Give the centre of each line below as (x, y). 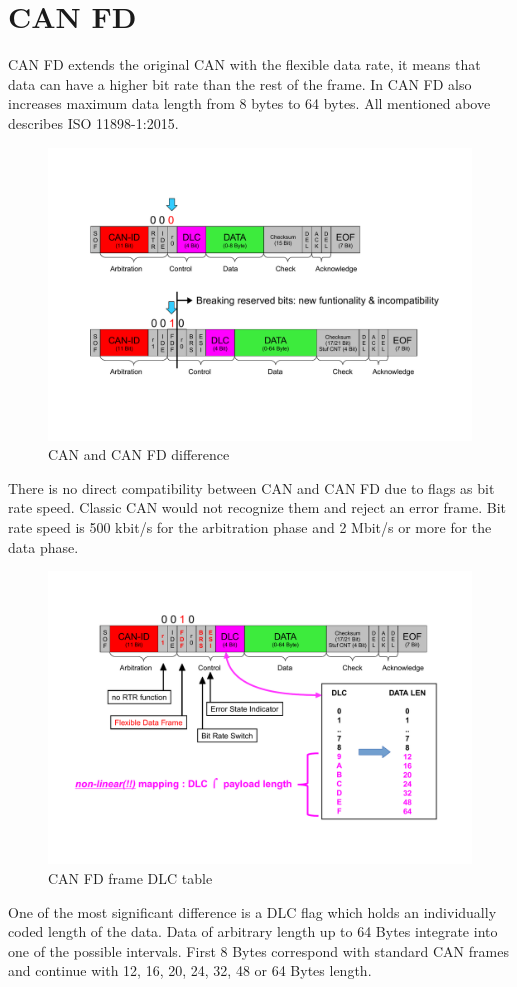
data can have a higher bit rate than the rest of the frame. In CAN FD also (240, 83)
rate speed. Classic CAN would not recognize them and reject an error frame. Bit (257, 507)
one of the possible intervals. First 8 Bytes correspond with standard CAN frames (258, 950)
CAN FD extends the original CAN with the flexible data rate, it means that (244, 64)
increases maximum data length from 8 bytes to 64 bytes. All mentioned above (249, 103)
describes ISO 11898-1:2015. (93, 122)
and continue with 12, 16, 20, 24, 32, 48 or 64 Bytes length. (190, 970)
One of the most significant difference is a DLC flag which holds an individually (252, 911)
